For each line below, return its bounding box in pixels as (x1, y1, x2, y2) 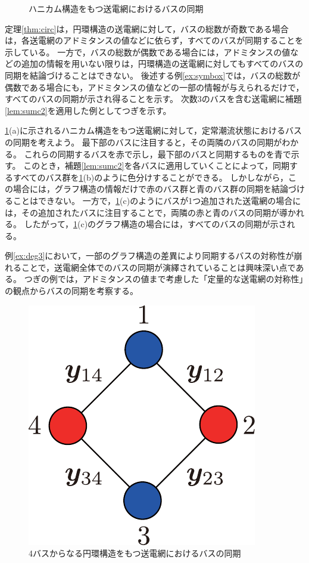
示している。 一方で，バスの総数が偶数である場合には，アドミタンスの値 (5, 45, 291, 58)
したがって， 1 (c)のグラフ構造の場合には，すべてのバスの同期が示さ (24, 218, 287, 230)
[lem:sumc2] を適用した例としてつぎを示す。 (5, 104, 171, 116)
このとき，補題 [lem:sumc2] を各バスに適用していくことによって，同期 (23, 159, 289, 172)
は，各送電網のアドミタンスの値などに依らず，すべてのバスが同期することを (5, 34, 304, 47)
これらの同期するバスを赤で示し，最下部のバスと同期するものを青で (24, 147, 291, 160)
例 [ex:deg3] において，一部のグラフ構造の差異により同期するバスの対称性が (5, 249, 294, 262)
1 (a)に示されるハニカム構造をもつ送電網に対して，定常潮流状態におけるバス (5, 124, 302, 137)
